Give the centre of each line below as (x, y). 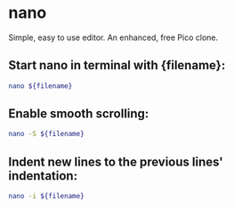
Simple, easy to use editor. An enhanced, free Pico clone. (113, 37)
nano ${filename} (40, 86)
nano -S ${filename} (47, 134)
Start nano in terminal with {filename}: (117, 65)
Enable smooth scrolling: (79, 114)
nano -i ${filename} (47, 197)
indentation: (43, 176)
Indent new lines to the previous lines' (116, 161)
